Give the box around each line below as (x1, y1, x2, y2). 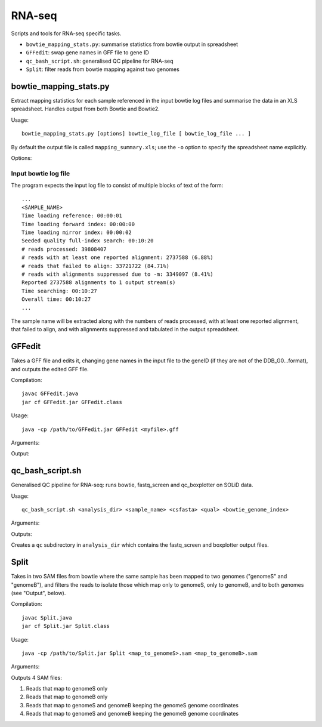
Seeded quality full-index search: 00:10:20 (21, 238, 154, 244)
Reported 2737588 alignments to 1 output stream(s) (21, 279, 176, 286)
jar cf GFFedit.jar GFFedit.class (21, 399, 122, 405)
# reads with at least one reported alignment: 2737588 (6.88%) (21, 254, 214, 261)
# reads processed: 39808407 (21, 245, 107, 252)
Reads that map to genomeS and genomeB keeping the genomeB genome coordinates (26, 710, 239, 717)
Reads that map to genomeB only (26, 693, 108, 701)
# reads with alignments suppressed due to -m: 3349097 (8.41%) (21, 271, 214, 278)
